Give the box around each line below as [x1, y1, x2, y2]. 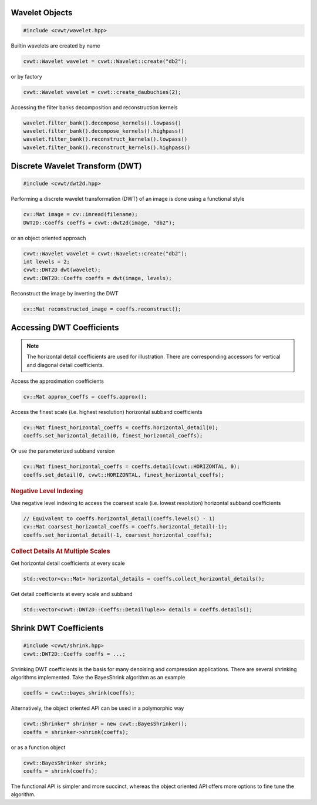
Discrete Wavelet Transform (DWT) [11, 161, 142, 171]
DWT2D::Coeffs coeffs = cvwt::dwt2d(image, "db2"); [23, 219, 176, 226]
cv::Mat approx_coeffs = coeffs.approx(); [23, 393, 147, 400]
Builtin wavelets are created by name [11, 42, 100, 49]
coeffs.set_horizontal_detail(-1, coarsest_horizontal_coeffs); [23, 531, 213, 538]
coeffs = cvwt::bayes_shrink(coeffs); [23, 690, 135, 696]
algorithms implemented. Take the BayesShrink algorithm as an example [11, 674, 186, 681]
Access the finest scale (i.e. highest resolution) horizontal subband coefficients [11, 408, 203, 415]
